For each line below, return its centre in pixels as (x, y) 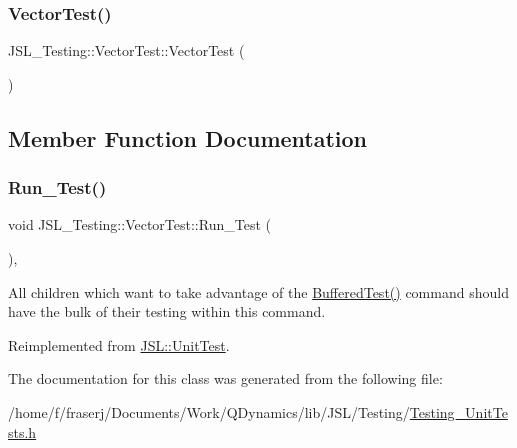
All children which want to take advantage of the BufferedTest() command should (258, 291)
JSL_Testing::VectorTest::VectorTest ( (126, 50)
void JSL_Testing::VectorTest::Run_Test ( (139, 224)
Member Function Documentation (188, 137)
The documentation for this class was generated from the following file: (225, 378)
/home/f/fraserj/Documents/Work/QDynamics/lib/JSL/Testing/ (209, 411)
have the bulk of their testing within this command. (167, 311)
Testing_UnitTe (458, 411)
